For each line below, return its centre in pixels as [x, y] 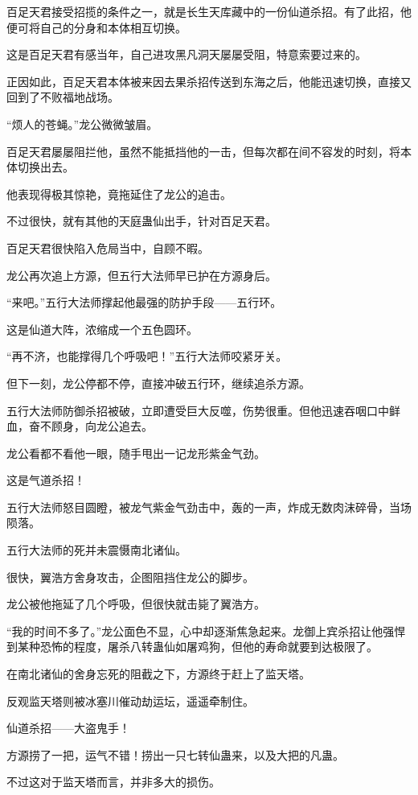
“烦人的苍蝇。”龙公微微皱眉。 [82, 124]
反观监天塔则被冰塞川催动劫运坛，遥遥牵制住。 [130, 700]
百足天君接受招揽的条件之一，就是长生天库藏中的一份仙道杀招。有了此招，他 [209, 11]
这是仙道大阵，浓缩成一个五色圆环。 [102, 329]
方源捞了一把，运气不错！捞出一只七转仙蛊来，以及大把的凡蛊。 [175, 754]
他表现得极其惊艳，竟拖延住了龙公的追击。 [119, 194]
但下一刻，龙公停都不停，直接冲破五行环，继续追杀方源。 [158, 383]
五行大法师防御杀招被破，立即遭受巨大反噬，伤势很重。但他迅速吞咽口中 [198, 410]
